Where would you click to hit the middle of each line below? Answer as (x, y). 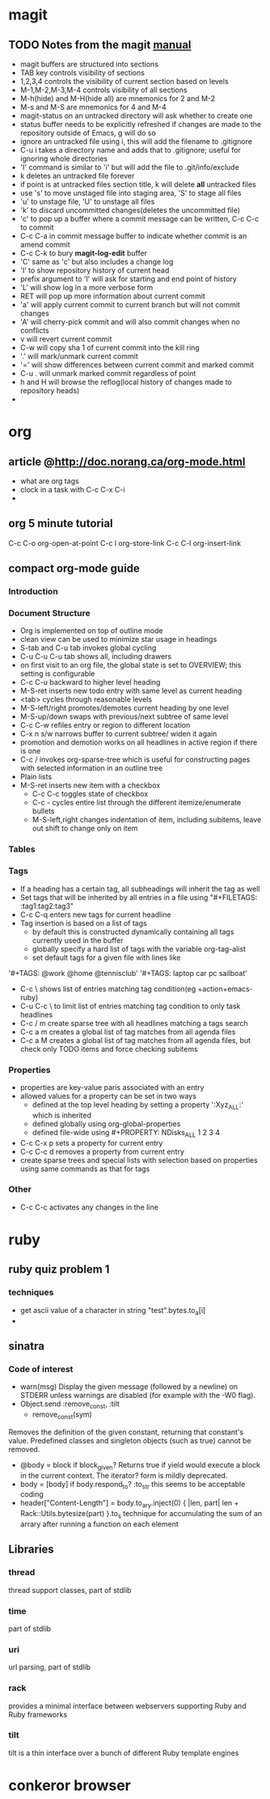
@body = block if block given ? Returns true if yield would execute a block (140, 1465)
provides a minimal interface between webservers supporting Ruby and (127, 1706)
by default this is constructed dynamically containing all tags (133, 931)
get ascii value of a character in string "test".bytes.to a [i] (113, 1311)
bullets (43, 811)
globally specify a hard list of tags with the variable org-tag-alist (139, 948)
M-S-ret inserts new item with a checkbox (90, 785)
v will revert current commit (66, 339)
